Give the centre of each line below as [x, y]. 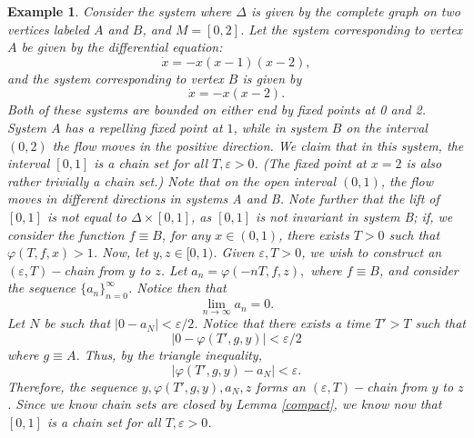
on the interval [387, 127]
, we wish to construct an [372, 252]
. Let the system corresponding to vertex [352, 29]
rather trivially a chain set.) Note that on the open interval [172, 180]
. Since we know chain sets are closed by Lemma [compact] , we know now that [225, 404]
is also [424, 163]
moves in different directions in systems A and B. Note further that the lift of [223, 199]
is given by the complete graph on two [355, 11]
